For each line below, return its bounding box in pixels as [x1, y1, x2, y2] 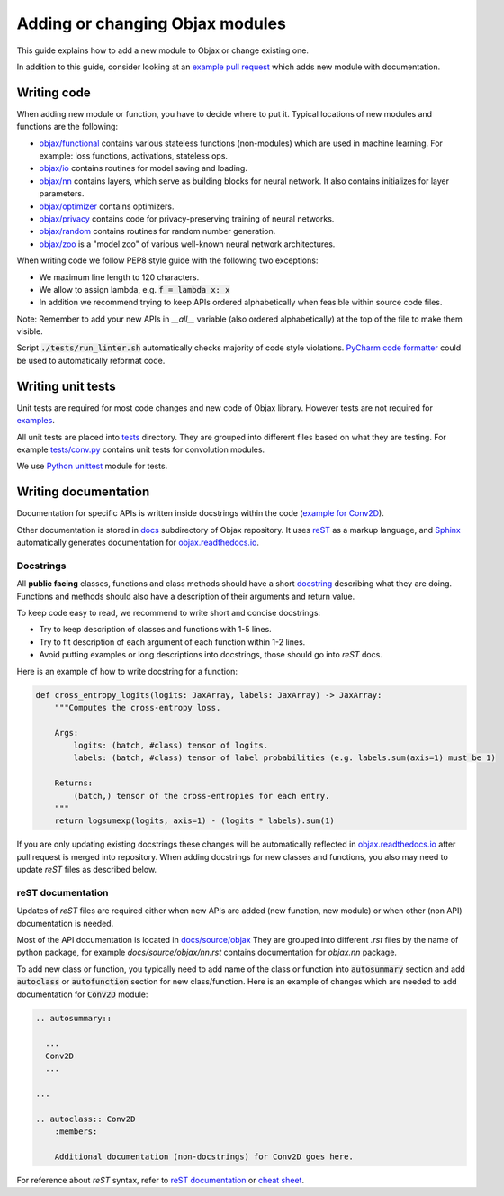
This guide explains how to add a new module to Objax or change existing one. [16, 45, 310, 56]
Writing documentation [16, 485, 150, 500]
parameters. [39, 188, 85, 199]
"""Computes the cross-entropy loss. [54, 702, 221, 712]
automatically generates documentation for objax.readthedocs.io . [16, 537, 260, 548]
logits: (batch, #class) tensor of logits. [73, 740, 269, 751]
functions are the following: [16, 122, 119, 132]
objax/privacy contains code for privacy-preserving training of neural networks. [39, 213, 335, 224]
